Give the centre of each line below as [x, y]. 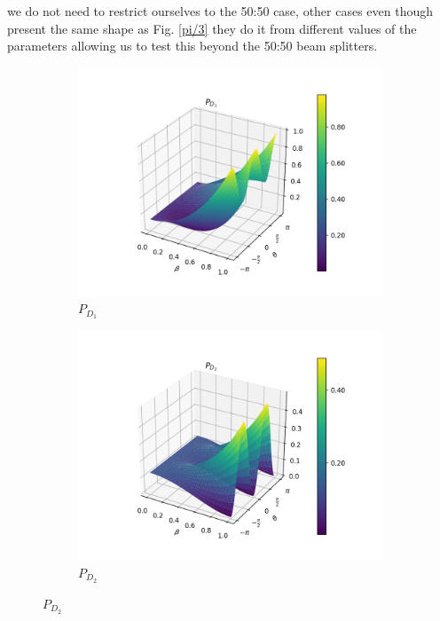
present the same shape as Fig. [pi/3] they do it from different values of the [212, 28]
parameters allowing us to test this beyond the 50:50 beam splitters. [192, 46]
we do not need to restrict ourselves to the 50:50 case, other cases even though [220, 11]
